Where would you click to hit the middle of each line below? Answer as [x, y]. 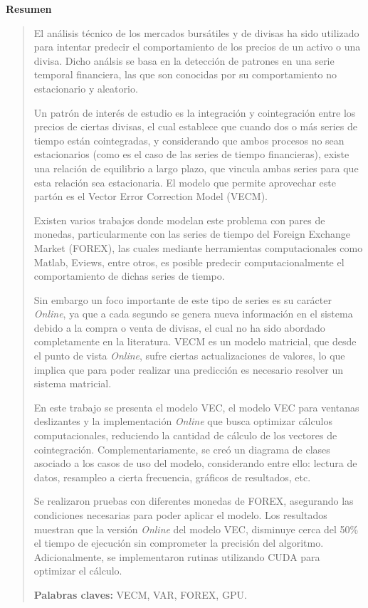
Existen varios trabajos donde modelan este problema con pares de [179, 220]
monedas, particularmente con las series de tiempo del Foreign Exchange [192, 234]
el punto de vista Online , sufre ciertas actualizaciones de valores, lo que [189, 356]
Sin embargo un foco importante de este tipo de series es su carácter [183, 299]
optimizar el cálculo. [78, 571]
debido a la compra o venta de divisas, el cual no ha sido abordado [179, 327]
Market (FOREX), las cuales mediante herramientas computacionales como [198, 247]
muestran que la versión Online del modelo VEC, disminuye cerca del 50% [196, 529]
